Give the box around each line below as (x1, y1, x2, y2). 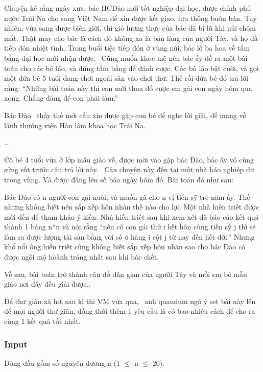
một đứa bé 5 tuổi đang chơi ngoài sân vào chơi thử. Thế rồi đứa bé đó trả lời (4, 73, 249, 83)
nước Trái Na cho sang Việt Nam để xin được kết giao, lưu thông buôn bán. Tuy (4, 12, 257, 23)
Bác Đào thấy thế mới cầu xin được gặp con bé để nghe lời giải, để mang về (4, 109, 246, 120)
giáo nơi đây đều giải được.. (4, 278, 91, 289)
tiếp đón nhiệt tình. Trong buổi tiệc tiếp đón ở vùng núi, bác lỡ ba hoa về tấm (4, 42, 250, 53)
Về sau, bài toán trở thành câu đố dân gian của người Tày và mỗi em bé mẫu (4, 268, 247, 279)
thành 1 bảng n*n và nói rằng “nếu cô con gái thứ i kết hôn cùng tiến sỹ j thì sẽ (4, 221, 256, 232)
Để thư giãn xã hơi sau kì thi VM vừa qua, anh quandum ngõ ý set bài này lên (4, 295, 256, 306)
